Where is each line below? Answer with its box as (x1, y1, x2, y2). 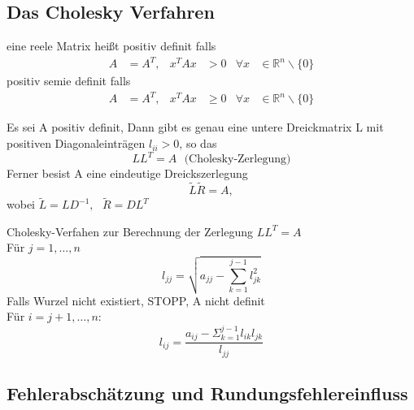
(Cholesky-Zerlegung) (184, 153, 291, 166)
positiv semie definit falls (7, 72, 131, 89)
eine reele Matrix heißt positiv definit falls (7, 37, 216, 54)
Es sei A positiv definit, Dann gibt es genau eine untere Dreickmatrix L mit (7, 119, 384, 136)
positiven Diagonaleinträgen (7, 135, 146, 152)
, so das (179, 135, 217, 152)
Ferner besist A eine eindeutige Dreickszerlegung (7, 165, 248, 182)
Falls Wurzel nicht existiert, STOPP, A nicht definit (7, 291, 265, 309)
